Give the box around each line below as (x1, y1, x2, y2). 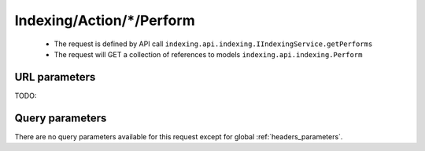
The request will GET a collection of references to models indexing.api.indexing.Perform (54, 49, 363, 59)
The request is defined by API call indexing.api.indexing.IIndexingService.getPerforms (54, 39, 373, 49)
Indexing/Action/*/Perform (14, 12, 196, 29)
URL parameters (14, 70, 96, 84)
